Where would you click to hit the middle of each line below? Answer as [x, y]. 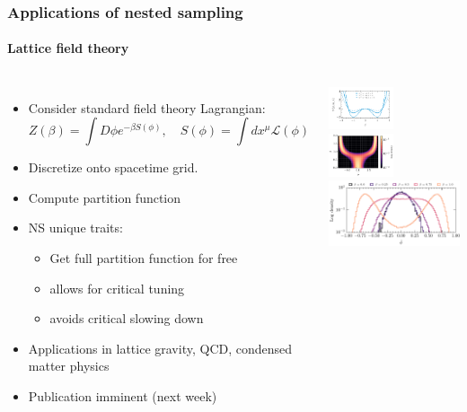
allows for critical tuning [117, 288]
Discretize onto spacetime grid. [113, 167]
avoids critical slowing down [127, 318]
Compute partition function [105, 197]
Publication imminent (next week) [123, 395]
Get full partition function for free [144, 258]
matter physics [69, 366]
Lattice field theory [68, 48]
